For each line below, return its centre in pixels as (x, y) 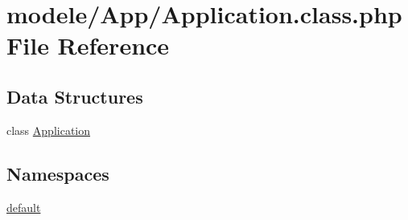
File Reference (88, 45)
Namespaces (58, 173)
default (24, 207)
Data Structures (75, 96)
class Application (49, 130)
